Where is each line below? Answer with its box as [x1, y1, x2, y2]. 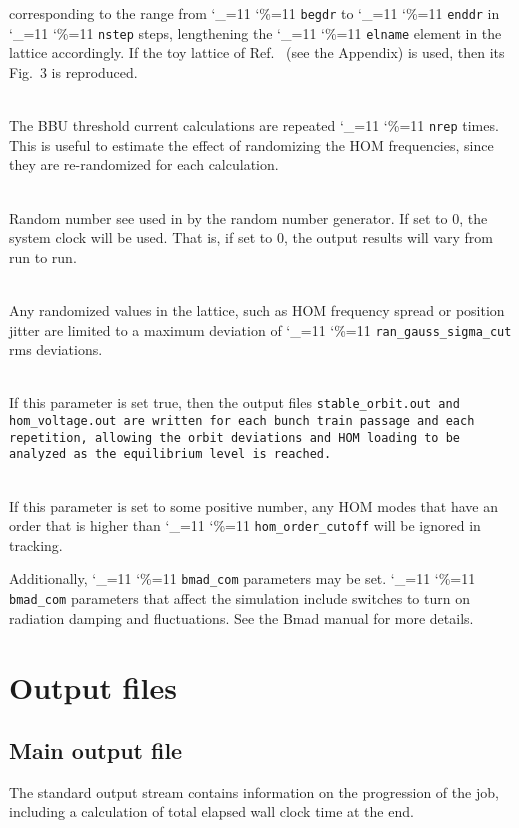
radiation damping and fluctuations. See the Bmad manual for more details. [9, 607, 474, 628]
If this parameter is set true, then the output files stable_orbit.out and [9, 392, 460, 413]
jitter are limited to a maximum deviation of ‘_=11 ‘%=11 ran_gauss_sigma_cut [9, 319, 512, 340]
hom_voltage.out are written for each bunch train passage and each [9, 414, 475, 428]
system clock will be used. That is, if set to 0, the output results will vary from [9, 227, 494, 248]
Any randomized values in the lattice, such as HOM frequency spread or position [9, 299, 505, 320]
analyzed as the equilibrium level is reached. [9, 447, 332, 462]
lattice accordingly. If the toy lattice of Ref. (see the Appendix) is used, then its [9, 42, 505, 63]
